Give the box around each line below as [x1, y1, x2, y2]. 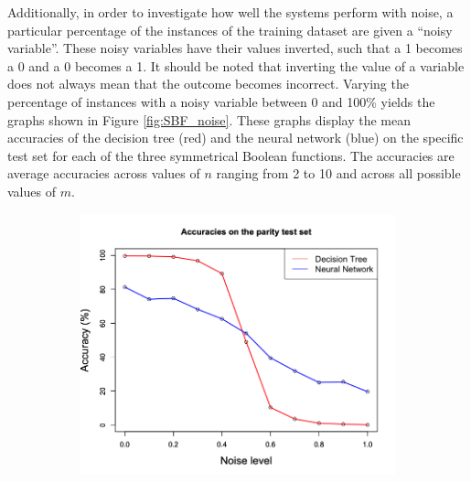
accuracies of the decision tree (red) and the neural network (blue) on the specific [7, 128, 464, 147]
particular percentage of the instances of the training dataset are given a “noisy [7, 20, 453, 39]
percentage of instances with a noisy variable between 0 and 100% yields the [7, 91, 435, 111]
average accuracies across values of [7, 164, 200, 183]
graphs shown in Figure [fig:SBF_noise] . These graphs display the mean [7, 110, 412, 129]
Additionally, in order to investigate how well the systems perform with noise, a [7, 3, 454, 21]
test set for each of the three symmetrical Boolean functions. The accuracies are [7, 145, 455, 165]
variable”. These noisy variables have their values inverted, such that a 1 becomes [7, 38, 463, 58]
